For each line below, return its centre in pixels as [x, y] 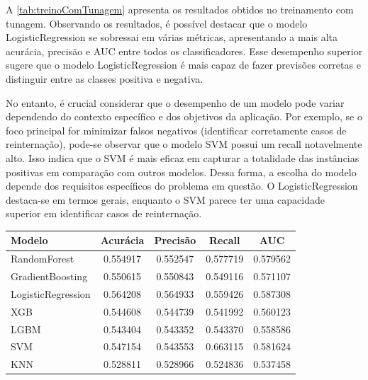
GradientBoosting [49, 276]
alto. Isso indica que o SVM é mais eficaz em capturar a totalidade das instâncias [183, 157]
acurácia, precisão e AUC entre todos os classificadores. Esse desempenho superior [184, 51]
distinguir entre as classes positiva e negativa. [105, 78]
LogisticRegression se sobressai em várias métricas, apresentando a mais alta [172, 37]
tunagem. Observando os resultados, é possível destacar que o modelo [157, 23]
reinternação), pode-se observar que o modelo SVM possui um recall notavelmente [184, 144]
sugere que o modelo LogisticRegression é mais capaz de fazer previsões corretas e [183, 65]
